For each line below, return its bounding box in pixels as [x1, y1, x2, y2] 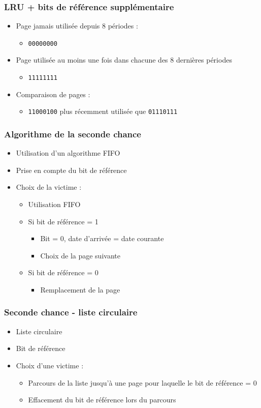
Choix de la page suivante [40, 250, 120, 260]
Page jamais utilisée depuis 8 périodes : [16, 20, 138, 31]
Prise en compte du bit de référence [16, 164, 127, 175]
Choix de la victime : [16, 182, 82, 192]
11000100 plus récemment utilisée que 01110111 [28, 106, 178, 116]
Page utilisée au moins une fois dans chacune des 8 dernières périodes [16, 54, 232, 65]
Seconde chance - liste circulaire [4, 306, 138, 318]
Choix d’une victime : [16, 360, 84, 370]
